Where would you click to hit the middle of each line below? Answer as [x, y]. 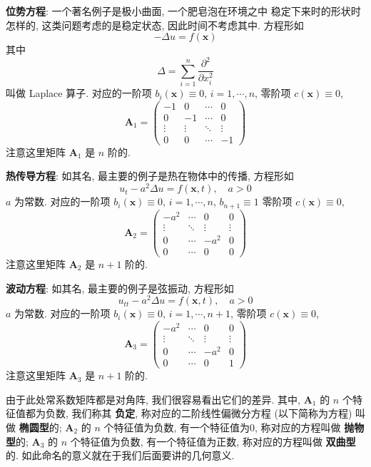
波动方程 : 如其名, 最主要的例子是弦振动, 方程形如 [120, 288]
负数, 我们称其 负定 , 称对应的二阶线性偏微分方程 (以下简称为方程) [199, 413]
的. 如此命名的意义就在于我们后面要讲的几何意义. [120, 455]
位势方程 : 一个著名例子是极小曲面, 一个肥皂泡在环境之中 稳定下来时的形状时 [183, 11]
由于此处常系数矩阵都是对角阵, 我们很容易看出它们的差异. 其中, [153, 399]
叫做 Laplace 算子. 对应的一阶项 [79, 93]
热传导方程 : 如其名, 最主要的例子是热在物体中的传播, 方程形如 [150, 176]
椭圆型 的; [40, 427]
